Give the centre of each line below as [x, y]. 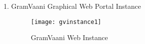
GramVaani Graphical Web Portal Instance [76, 6]
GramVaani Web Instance [69, 37]
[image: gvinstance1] [66, 22]
